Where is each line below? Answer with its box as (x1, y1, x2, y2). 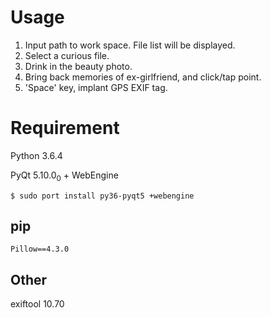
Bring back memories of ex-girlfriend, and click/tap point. (24, 71, 262, 83)
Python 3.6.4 (10, 149, 63, 161)
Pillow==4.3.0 (10, 244, 70, 255)
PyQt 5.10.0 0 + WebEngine (10, 169, 119, 183)
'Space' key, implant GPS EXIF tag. (24, 81, 168, 93)
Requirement (10, 117, 120, 140)
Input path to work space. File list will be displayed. (24, 39, 236, 51)
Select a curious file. (24, 49, 110, 61)
